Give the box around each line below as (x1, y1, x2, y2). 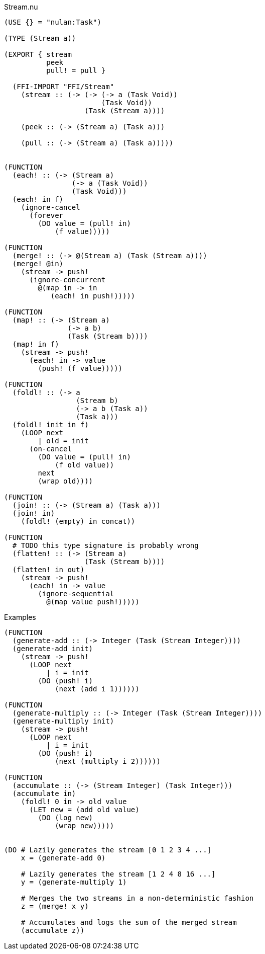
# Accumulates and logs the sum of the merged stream (21, 918, 237, 926)
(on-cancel (29, 445, 72, 453)
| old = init (38, 437, 89, 445)
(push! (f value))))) (38, 364, 123, 372)
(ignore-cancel (21, 203, 80, 211)
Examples (4, 613, 36, 621)
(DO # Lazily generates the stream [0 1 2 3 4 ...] (4, 846, 212, 854)
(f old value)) (55, 461, 114, 469)
